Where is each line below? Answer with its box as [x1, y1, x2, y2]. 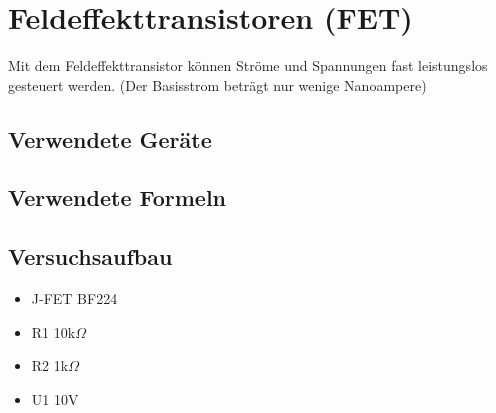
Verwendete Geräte [8, 123, 212, 154]
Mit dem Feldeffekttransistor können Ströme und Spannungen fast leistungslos [8, 55, 488, 76]
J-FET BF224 [31, 288, 118, 309]
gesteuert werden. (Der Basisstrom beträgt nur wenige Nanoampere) [8, 74, 427, 95]
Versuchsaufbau [8, 241, 173, 272]
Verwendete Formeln [8, 182, 227, 213]
